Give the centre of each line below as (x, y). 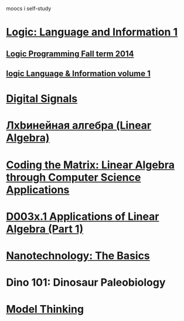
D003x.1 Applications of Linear (83, 216)
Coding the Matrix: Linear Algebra (90, 165)
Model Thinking (45, 309)
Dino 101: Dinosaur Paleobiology (86, 283)
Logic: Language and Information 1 (92, 32)
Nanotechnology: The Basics (78, 256)
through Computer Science (74, 177)
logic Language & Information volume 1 (79, 74)
